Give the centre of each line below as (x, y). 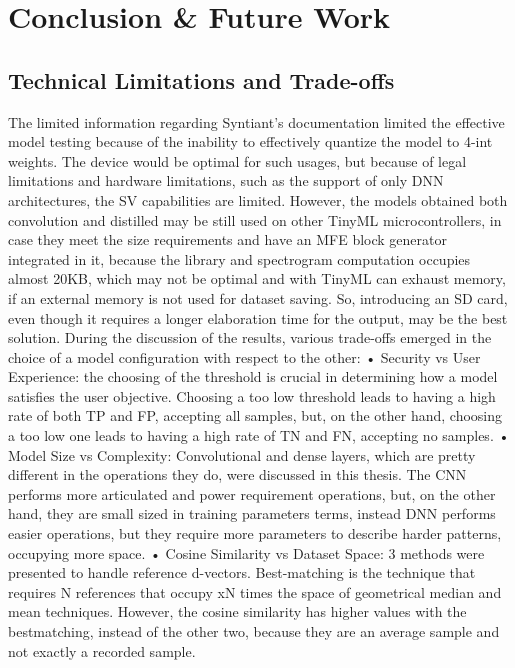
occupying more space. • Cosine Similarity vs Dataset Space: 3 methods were (246, 552)
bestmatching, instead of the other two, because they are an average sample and (254, 631)
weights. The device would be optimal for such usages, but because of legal (237, 160)
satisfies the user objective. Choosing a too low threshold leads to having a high (252, 395)
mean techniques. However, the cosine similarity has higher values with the (237, 611)
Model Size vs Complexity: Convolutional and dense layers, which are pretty (242, 454)
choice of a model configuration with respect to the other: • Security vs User (244, 356)
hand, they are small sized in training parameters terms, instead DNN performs (252, 513)
